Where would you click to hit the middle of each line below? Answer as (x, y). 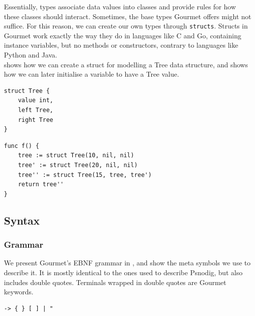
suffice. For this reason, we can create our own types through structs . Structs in (126, 26)
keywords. (19, 292)
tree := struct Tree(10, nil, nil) (76, 156)
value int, (36, 101)
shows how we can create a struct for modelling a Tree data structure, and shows (126, 64)
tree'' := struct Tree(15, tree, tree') (85, 175)
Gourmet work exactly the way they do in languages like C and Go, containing (123, 35)
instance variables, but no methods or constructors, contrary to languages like (121, 45)
